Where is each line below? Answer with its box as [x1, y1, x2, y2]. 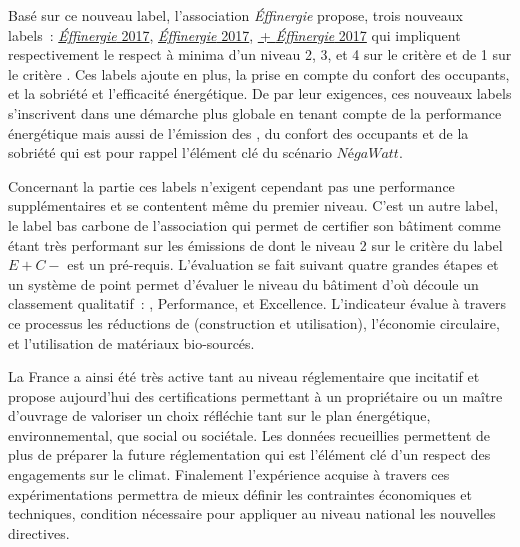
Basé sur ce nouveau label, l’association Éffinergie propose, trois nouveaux [8, 5, 463, 25]
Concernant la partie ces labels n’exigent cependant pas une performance [8, 175, 455, 196]
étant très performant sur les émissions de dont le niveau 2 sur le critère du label [8, 234, 503, 255]
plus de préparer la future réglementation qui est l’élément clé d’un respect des [8, 444, 491, 465]
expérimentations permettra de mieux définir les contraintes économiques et [8, 483, 473, 504]
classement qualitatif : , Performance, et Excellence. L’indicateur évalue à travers [8, 293, 506, 314]
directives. [8, 522, 70, 543]
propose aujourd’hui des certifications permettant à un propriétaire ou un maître [8, 385, 503, 406]
